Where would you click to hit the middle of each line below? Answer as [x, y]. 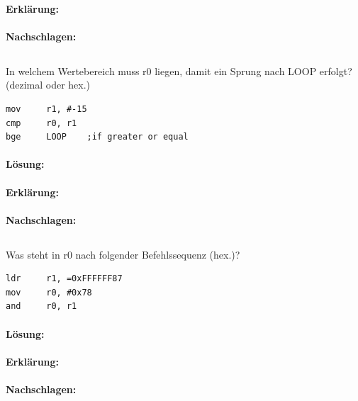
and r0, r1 [41, 306]
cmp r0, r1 [41, 123]
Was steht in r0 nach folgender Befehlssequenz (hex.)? [123, 254]
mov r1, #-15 [46, 109]
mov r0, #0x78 [49, 292]
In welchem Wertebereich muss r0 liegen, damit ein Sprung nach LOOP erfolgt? [179, 70]
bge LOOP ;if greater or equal [97, 137]
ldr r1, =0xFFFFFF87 [64, 279]
